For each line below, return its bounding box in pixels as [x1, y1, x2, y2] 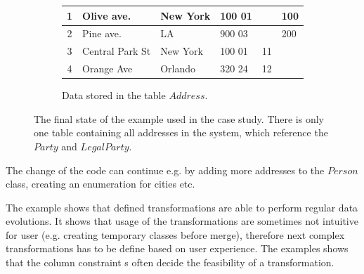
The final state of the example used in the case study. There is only [34, 111, 324, 126]
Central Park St [82, 44, 151, 58]
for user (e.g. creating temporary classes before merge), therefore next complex [6, 227, 345, 242]
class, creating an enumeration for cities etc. [6, 176, 195, 191]
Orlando [160, 61, 196, 76]
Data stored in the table [62, 88, 166, 103]
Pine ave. [82, 26, 122, 41]
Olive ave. [82, 8, 131, 22]
